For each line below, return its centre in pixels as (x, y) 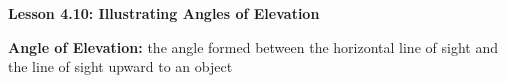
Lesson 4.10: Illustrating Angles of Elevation (164, 13)
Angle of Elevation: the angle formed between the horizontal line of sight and (253, 46)
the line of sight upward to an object (120, 66)
